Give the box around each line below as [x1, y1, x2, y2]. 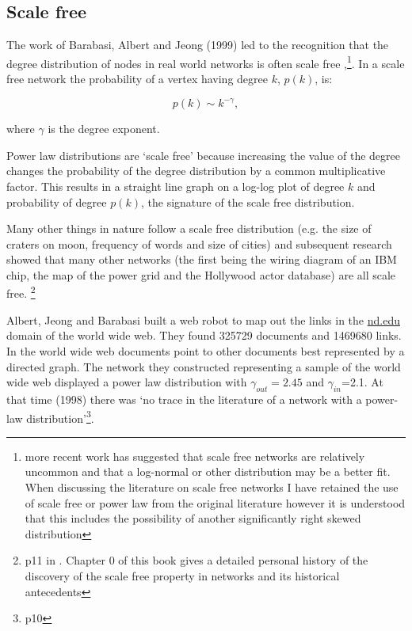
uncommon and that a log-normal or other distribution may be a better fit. [25, 463, 391, 480]
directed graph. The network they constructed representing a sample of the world [6, 358, 401, 374]
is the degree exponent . [48, 120, 160, 137]
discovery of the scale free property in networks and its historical [25, 567, 340, 583]
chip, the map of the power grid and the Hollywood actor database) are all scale [6, 266, 396, 283]
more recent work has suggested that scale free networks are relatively [25, 447, 365, 464]
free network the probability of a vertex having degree [6, 70, 268, 87]
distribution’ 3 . [26, 407, 94, 426]
